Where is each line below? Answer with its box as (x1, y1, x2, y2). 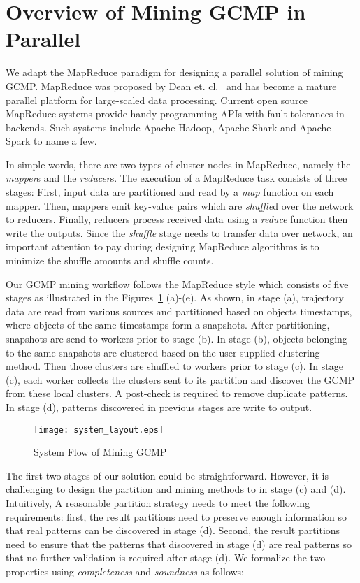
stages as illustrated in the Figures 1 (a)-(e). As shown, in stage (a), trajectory (6, 290, 344, 305)
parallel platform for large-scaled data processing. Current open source (6, 92, 308, 107)
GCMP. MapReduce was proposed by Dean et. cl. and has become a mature (6, 78, 337, 93)
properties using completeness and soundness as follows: (6, 563, 245, 578)
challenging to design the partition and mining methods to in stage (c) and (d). (6, 482, 346, 496)
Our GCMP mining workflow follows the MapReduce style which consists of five (6, 276, 349, 291)
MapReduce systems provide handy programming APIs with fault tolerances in (6, 106, 345, 121)
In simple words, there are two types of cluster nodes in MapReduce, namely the (6, 157, 351, 171)
